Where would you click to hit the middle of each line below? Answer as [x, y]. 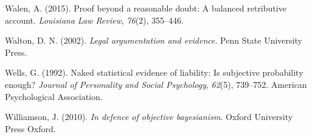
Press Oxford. [30, 128]
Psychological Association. [54, 96]
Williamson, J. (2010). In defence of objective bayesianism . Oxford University [149, 117]
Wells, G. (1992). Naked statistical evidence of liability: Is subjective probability [154, 72]
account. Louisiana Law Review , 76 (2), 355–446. [95, 20]
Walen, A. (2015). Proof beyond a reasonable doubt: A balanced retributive [146, 8]
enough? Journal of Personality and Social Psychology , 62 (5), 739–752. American [156, 84]
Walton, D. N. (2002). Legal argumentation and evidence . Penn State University [154, 40]
